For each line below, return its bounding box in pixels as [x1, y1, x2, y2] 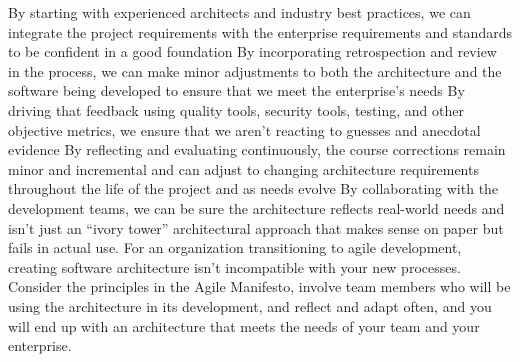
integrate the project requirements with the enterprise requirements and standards [8, 21, 512, 42]
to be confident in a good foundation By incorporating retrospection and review [8, 41, 497, 62]
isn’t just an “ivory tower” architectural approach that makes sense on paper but [8, 217, 504, 238]
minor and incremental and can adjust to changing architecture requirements [8, 158, 479, 179]
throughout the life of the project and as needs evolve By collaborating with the [8, 178, 499, 199]
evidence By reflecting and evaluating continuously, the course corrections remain [8, 139, 506, 160]
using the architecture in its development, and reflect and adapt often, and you [8, 295, 492, 316]
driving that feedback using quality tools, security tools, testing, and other [8, 99, 464, 120]
